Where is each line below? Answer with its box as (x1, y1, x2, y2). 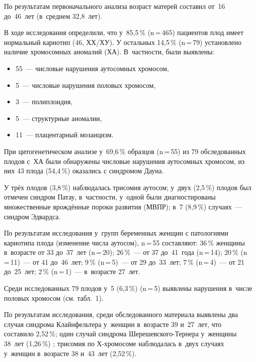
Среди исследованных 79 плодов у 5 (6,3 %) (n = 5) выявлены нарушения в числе (4, 283, 253, 293)
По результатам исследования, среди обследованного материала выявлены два (4, 309, 238, 320)
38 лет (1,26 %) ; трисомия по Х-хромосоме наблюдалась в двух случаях (4, 338, 224, 349)
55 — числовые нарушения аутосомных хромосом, (15, 63, 169, 73)
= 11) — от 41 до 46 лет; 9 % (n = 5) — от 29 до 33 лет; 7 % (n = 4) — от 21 (4, 256, 245, 267)
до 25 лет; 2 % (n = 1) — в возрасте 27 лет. (4, 266, 140, 277)
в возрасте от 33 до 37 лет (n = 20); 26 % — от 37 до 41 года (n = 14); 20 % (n (4, 247, 247, 257)
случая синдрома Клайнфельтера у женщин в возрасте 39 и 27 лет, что (4, 319, 221, 329)
